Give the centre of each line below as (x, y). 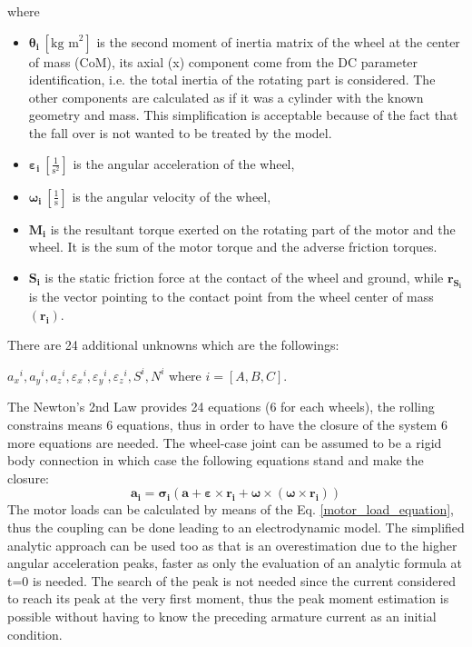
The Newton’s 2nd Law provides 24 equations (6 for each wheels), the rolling (221, 407)
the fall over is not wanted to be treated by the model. (180, 132)
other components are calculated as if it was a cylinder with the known (226, 97)
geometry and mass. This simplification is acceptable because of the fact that (243, 115)
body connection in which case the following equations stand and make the (216, 460)
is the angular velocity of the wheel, (172, 196)
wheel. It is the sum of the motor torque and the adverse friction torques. (233, 247)
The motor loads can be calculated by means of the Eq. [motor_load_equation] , (231, 509)
